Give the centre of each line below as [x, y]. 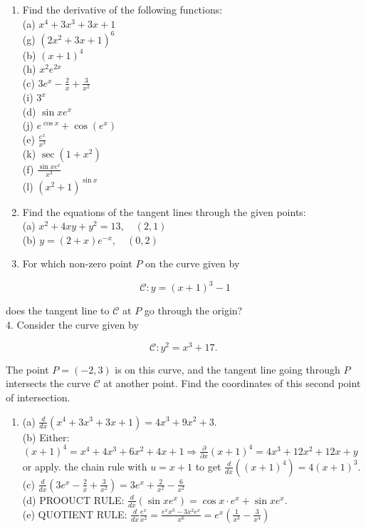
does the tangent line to [58, 310]
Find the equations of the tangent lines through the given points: [164, 211]
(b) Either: [46, 437]
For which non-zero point [77, 263]
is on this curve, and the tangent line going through [228, 369]
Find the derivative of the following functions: [122, 9]
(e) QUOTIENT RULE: [75, 514]
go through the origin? [193, 310]
